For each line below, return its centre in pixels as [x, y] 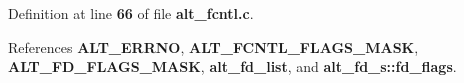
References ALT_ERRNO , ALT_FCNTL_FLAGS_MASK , [213, 46]
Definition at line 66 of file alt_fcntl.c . [131, 13]
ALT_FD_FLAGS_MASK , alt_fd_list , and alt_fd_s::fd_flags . [232, 66]
